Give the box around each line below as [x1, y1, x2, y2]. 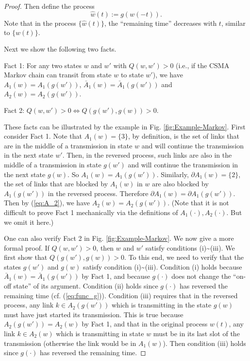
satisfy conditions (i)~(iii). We [145, 242, 235, 253]
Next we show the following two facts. [4, 44, 117, 54]
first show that [4, 252, 48, 262]
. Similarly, [156, 169, 189, 179]
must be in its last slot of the [153, 328, 240, 339]
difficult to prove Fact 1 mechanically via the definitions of [4, 207, 178, 217]
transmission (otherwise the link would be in [4, 338, 136, 348]
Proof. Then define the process [4, 1, 95, 11]
